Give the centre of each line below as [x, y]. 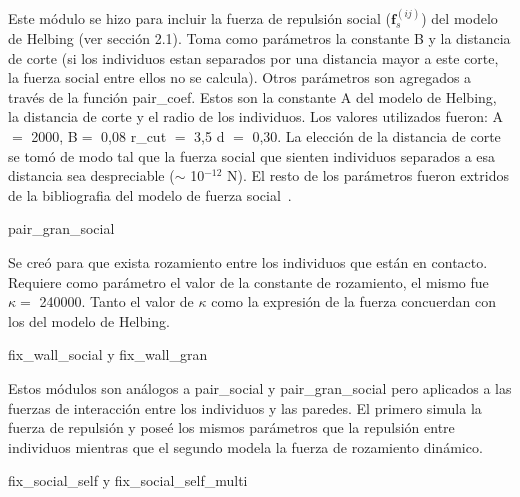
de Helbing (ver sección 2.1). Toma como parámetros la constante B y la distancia [259, 38]
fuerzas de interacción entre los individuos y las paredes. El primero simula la [245, 407]
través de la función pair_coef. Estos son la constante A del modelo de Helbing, [252, 96]
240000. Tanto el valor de [116, 301]
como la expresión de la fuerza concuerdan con [354, 301]
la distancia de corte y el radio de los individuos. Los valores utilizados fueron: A [256, 116]
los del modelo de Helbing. [89, 320]
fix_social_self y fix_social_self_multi [128, 480]
